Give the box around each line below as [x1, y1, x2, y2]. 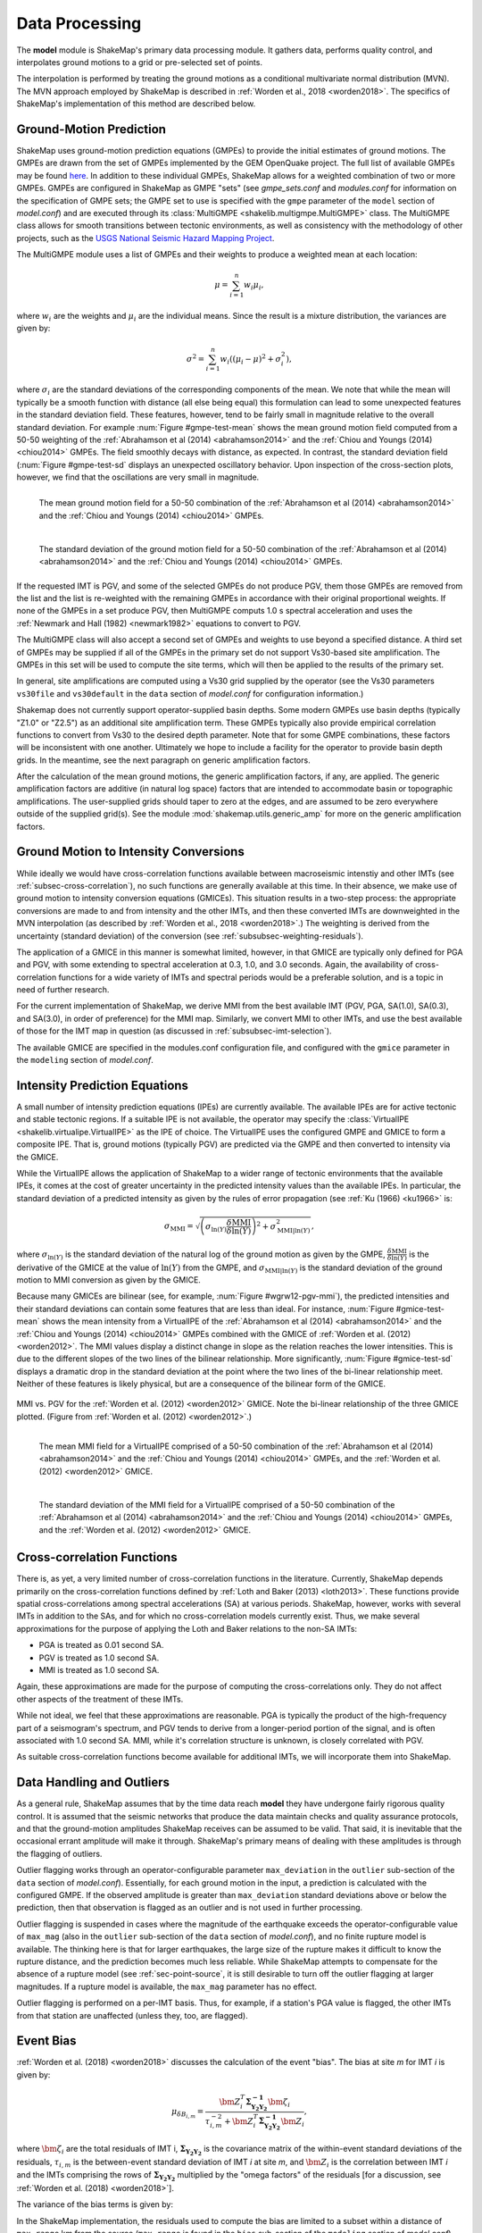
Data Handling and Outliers [16, 1775, 170, 1790]
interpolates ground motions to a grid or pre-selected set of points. [16, 56, 263, 67]
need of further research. [16, 984, 110, 995]
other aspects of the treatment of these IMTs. [16, 1694, 184, 1704]
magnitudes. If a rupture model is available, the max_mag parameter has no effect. [16, 1981, 317, 1992]
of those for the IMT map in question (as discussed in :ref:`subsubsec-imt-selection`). [16, 1025, 332, 1036]
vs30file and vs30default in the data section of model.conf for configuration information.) [16, 688, 364, 698]
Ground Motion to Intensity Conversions [16, 844, 245, 859]
